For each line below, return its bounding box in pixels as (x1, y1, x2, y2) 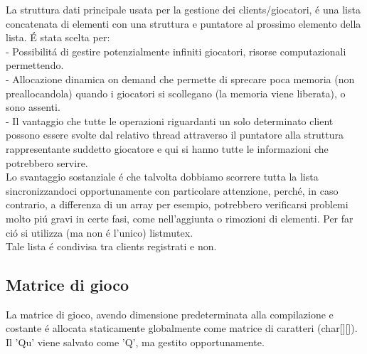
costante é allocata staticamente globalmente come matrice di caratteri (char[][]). (6, 321, 358, 336)
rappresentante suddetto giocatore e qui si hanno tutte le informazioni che (6, 141, 329, 156)
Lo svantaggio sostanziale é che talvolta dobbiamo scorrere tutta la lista (6, 169, 319, 184)
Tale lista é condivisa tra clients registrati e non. (6, 239, 217, 254)
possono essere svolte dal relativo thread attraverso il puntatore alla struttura (6, 127, 344, 142)
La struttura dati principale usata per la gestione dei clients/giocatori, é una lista (6, 2, 361, 16)
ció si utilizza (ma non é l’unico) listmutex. (6, 225, 193, 240)
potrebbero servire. (6, 155, 88, 170)
